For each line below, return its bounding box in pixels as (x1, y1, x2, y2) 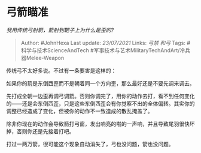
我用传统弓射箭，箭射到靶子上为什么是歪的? (6, 26, 114, 34)
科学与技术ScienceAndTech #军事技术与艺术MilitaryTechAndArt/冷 (20, 46, 185, 54)
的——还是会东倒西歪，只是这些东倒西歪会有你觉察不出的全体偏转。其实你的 (6, 100, 195, 107)
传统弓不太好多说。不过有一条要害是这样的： (6, 67, 117, 74)
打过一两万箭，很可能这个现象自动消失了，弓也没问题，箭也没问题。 (6, 140, 174, 148)
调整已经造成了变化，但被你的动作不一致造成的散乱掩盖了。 (6, 107, 153, 115)
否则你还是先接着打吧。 (16, 127, 75, 135)
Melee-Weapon (26, 54, 65, 61)
